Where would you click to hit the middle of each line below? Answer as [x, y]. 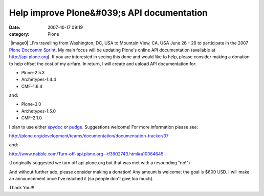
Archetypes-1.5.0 [39, 111]
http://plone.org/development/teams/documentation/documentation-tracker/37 [89, 136]
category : [19, 34]
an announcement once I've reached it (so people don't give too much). [81, 178]
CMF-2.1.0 [32, 118]
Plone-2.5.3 [33, 72]
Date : [15, 27]
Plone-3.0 [31, 104]
